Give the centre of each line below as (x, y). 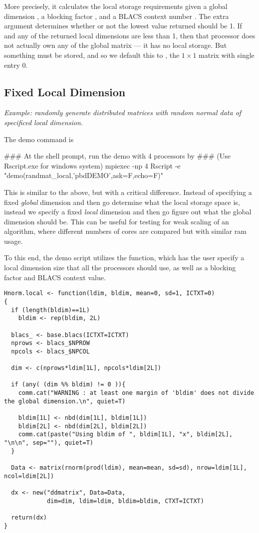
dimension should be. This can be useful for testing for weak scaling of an (117, 221)
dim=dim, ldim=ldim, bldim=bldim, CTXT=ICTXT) (125, 501)
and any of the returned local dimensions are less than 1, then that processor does (130, 35)
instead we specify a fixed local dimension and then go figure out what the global (128, 212)
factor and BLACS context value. (55, 277)
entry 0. (16, 65)
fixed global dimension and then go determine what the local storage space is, (122, 202)
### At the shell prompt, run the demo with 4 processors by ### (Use (117, 156)
